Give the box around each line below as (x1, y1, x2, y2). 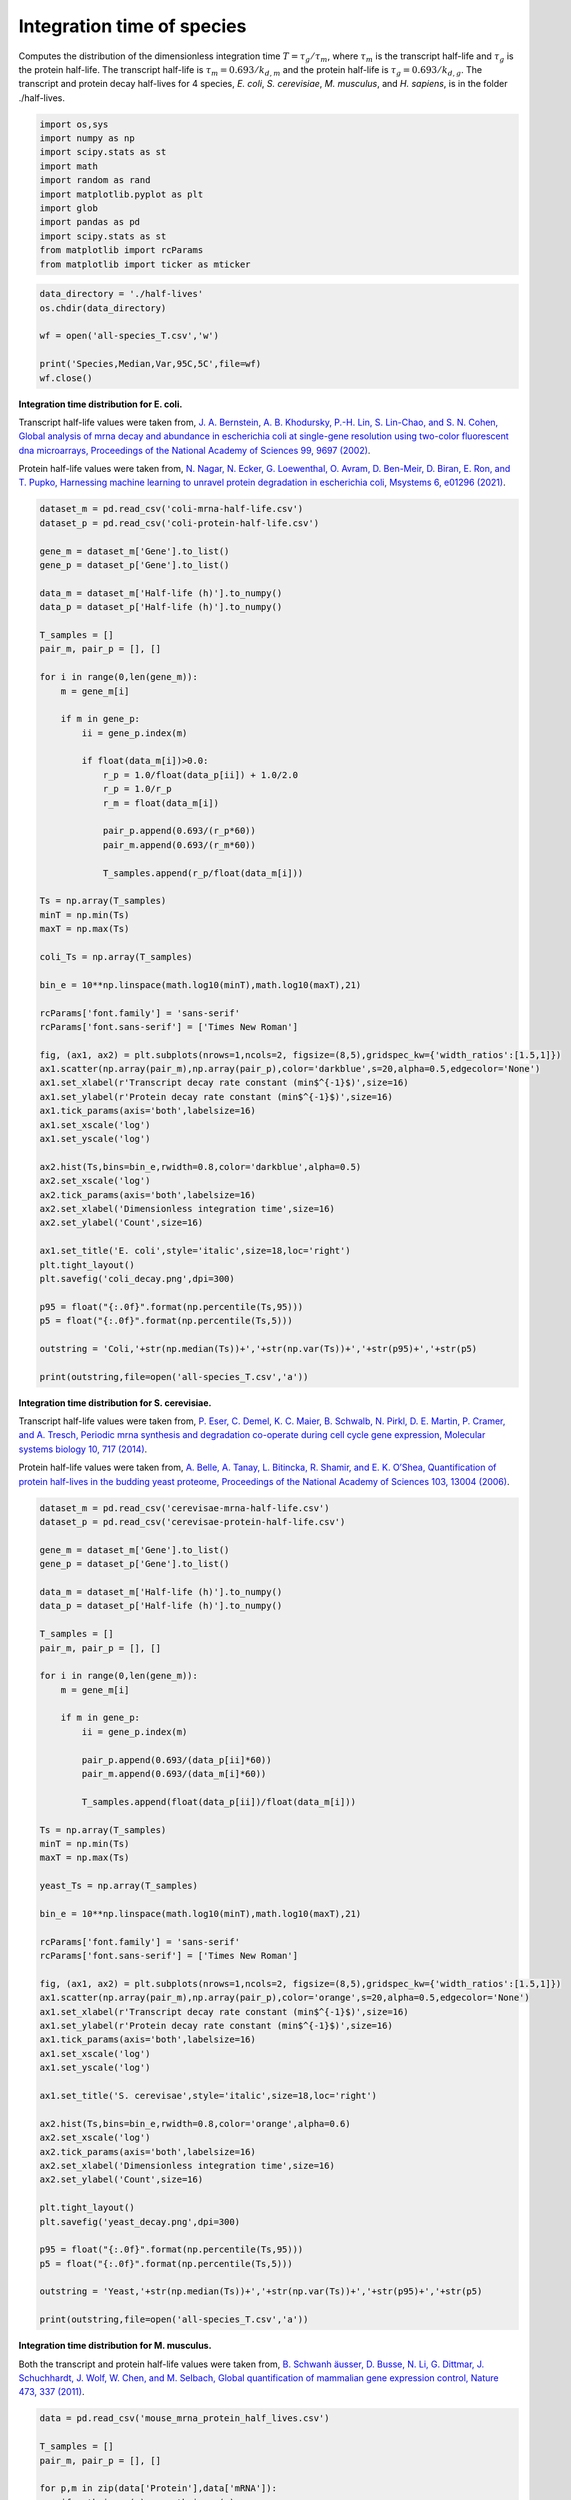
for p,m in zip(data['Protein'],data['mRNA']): (39, 2483, 277, 2494)
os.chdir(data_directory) (39, 302, 167, 314)
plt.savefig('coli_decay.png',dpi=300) (39, 1273, 235, 1284)
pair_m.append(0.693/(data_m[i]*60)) (81, 1768, 267, 1780)
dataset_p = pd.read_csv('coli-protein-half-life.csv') (39, 517, 320, 529)
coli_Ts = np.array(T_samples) (39, 951, 194, 962)
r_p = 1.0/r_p (102, 783, 172, 795)
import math (39, 160, 99, 172)
